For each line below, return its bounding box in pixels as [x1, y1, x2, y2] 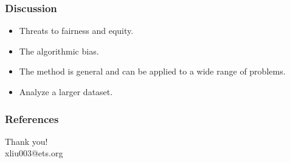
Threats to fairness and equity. [19, 24, 134, 37]
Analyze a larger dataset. [19, 85, 113, 98]
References [5, 111, 59, 126]
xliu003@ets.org [5, 147, 63, 159]
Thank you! [5, 135, 48, 147]
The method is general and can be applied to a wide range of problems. [19, 65, 286, 78]
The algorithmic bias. [19, 44, 99, 57]
